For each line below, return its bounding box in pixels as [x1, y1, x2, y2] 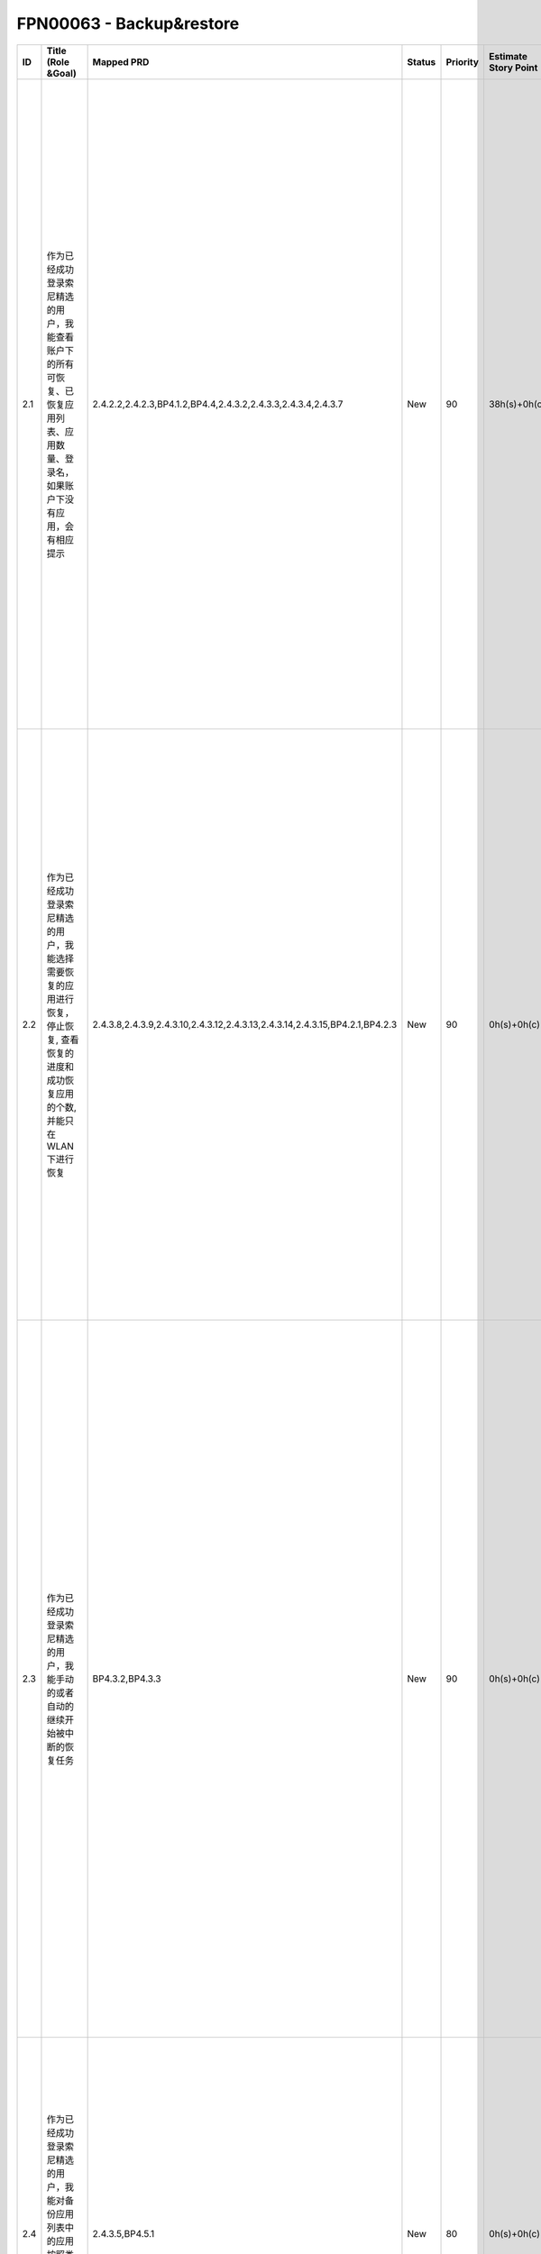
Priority [445, 55, 480, 68]
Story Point [488, 61, 538, 74]
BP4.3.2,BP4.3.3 [92, 1672, 161, 1685]
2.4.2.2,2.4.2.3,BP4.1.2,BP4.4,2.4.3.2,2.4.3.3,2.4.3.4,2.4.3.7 [92, 398, 344, 410]
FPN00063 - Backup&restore [16, 14, 240, 33]
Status [407, 55, 436, 68]
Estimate [488, 50, 527, 62]
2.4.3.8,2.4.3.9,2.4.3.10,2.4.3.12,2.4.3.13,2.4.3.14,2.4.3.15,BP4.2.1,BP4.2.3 [92, 1018, 398, 1031]
